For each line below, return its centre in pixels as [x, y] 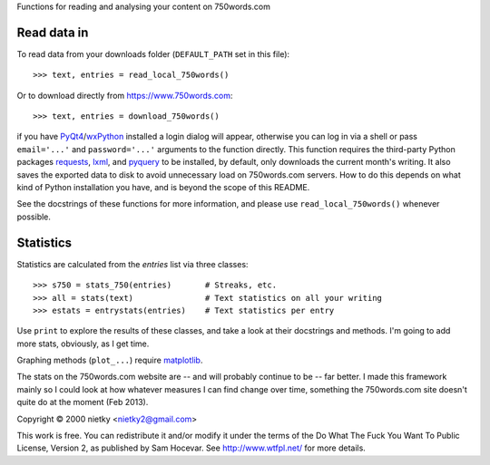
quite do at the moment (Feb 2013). [83, 402]
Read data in [53, 32]
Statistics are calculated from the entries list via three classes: [132, 264]
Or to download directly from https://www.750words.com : [125, 95]
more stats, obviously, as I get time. [83, 344]
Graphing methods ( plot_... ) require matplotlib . [110, 360]
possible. [34, 217]
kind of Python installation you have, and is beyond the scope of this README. [163, 188]
